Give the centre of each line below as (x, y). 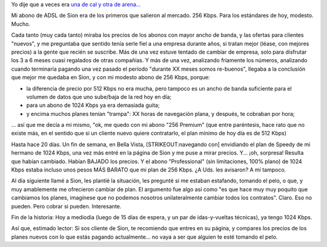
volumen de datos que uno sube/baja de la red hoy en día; (99, 97)
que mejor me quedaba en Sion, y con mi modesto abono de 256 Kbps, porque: (111, 77)
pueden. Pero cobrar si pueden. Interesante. (66, 206)
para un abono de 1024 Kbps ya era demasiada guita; (93, 105)
